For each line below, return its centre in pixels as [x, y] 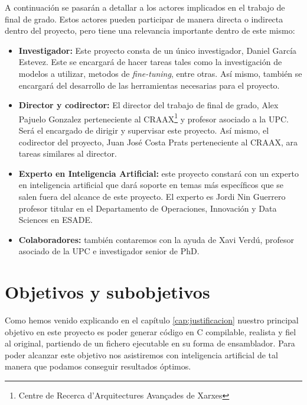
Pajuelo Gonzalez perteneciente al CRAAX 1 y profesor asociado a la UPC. [153, 118]
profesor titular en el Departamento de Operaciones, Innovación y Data [148, 208]
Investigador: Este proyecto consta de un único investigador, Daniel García [158, 50]
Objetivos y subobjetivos [107, 292]
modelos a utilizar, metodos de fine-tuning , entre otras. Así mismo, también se [160, 73]
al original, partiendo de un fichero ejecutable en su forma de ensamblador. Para [150, 343]
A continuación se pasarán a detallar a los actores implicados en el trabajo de [145, 7]
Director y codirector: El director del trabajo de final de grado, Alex [148, 105]
